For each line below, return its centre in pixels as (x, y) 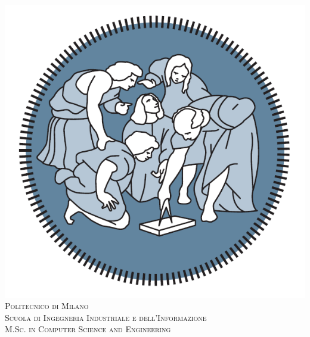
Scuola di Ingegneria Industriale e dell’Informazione (106, 317)
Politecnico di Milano (47, 306)
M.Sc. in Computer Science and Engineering (88, 329)
